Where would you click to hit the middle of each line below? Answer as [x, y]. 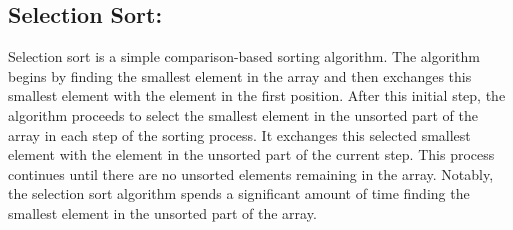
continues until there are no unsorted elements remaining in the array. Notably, [251, 173]
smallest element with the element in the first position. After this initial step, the [257, 95]
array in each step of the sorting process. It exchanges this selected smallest [239, 134]
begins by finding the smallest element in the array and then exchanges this [240, 75]
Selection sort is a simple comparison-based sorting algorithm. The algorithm [244, 56]
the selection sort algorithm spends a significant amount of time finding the [239, 193]
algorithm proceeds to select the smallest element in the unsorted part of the [243, 114]
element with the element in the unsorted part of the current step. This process [251, 154]
